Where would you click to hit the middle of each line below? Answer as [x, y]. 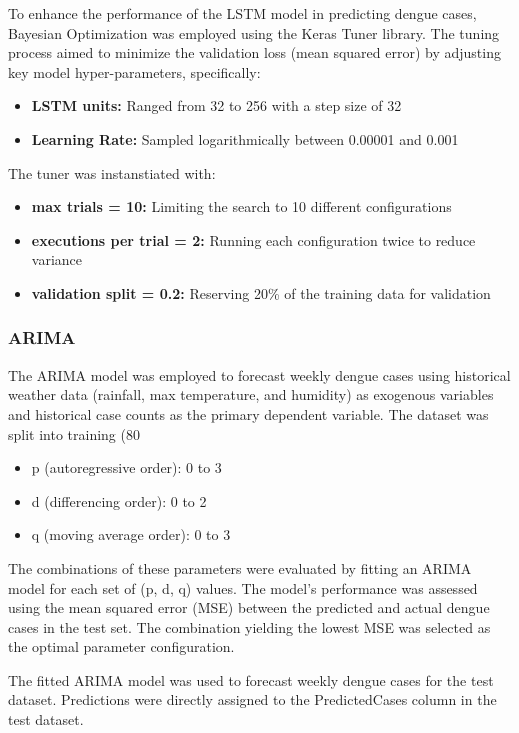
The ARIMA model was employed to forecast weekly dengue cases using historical [259, 374]
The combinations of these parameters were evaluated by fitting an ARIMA [240, 567]
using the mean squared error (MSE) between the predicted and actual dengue [249, 607]
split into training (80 [74, 433]
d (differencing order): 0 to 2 [119, 500]
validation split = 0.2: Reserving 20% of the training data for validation [261, 292]
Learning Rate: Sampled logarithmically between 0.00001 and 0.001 [245, 138]
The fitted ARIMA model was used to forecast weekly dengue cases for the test [251, 679]
